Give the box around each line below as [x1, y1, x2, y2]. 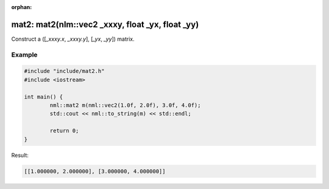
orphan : [11, 4, 32, 10]
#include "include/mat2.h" [24, 67, 105, 75]
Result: [11, 151, 29, 159]
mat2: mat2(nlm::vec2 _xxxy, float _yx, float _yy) [11, 19, 199, 30]
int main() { [24, 93, 63, 100]
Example [11, 50, 38, 59]
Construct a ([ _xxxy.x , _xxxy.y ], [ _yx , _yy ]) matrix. [11, 35, 135, 43]
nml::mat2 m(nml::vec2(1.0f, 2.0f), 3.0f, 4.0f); [49, 102, 201, 109]
